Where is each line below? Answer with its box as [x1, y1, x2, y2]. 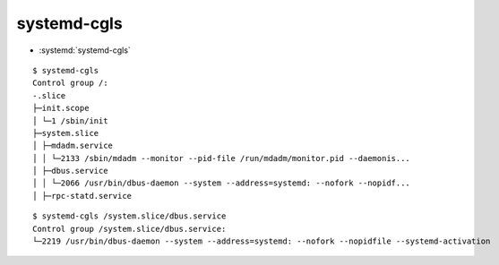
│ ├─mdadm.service [32, 141, 114, 151]
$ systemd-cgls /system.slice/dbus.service [32, 211, 227, 221]
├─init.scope [32, 103, 90, 114]
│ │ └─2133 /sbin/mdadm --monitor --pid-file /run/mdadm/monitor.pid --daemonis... [32, 153, 411, 163]
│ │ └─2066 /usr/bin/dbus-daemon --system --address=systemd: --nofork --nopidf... [32, 178, 411, 188]
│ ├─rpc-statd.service [32, 191, 133, 201]
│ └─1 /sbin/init [32, 115, 108, 125]
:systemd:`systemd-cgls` [39, 45, 132, 56]
